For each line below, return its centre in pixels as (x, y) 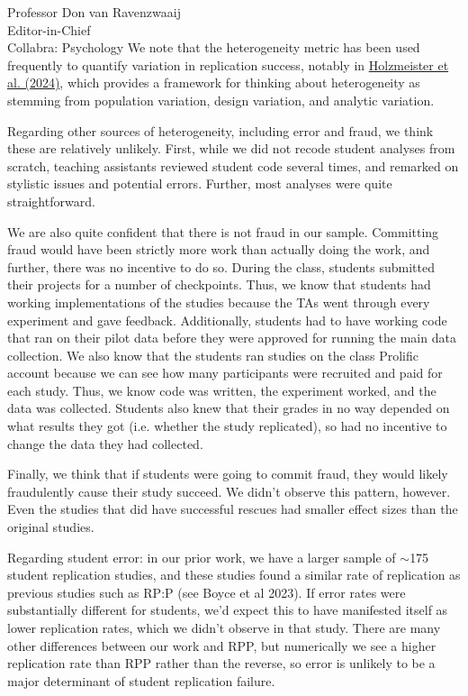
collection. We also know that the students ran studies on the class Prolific (213, 355)
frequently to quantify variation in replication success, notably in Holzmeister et (228, 64)
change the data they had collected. (105, 443)
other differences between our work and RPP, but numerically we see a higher (222, 645)
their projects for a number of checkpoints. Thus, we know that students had (219, 284)
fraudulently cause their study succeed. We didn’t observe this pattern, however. (229, 491)
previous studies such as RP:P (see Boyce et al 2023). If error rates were (207, 592)
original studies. (51, 527)
